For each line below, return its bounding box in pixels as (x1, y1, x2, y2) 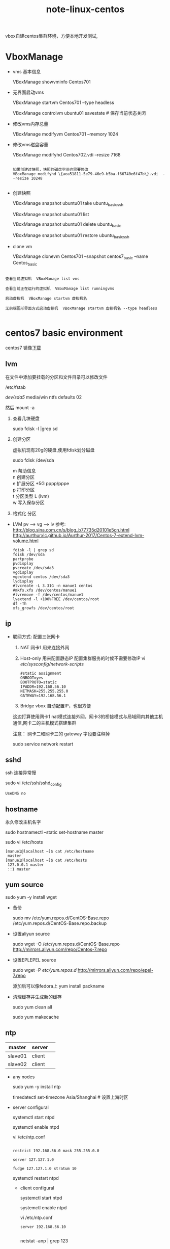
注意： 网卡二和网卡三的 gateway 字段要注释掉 (12, 730, 110, 737)
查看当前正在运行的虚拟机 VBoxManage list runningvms (5, 286, 115, 291)
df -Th (12, 601, 27, 606)
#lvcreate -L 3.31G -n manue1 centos (12, 583, 93, 588)
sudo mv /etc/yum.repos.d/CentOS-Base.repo (12, 915, 109, 921)
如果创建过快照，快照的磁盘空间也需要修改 (12, 167, 89, 172)
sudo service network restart (12, 740, 74, 747)
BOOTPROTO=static (20, 679, 57, 685)
